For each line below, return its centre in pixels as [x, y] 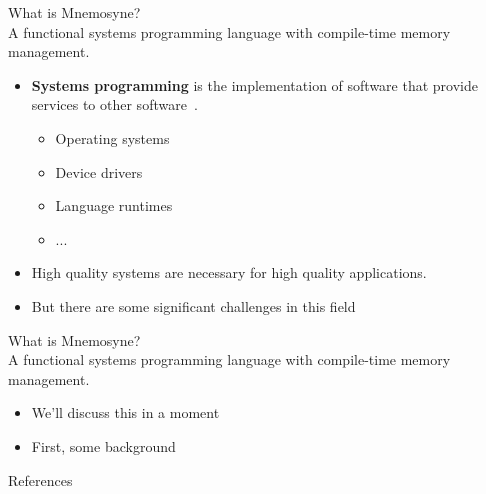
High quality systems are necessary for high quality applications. [229, 272]
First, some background [103, 445]
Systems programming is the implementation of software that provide [254, 84]
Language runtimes [114, 205]
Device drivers [99, 171]
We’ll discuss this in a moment [125, 412]
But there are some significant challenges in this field [193, 305]
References [40, 479]
